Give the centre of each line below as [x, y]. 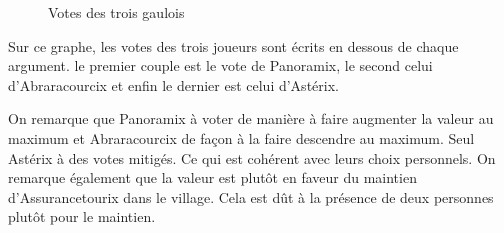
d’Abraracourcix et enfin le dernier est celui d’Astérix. [173, 84]
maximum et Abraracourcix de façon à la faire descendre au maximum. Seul [241, 137]
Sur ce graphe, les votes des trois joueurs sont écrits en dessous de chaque [233, 45]
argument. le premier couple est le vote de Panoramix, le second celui [220, 65]
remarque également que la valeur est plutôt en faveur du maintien [212, 177]
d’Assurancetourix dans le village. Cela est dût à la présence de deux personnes [251, 196]
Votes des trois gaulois [116, 12]
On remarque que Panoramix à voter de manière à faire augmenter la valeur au [251, 118]
